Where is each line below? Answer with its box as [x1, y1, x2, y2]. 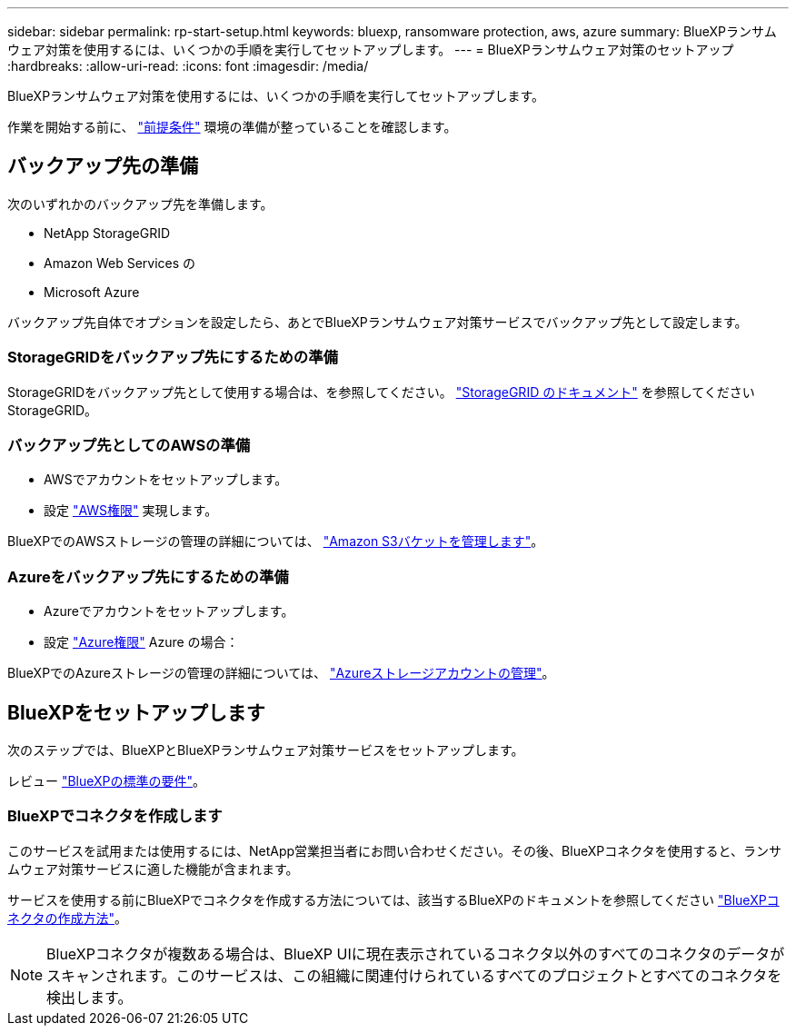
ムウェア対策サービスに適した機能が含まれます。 [7, 860, 299, 877]
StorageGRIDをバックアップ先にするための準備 [7, 348, 338, 367]
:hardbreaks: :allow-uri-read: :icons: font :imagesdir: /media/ [7, 58, 369, 74]
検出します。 [46, 988, 133, 1007]
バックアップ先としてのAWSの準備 [7, 435, 251, 454]
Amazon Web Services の [44, 254, 196, 271]
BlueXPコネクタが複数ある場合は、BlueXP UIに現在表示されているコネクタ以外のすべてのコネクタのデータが [46, 944, 785, 963]
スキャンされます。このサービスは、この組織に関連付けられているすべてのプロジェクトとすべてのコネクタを [46, 966, 782, 985]
